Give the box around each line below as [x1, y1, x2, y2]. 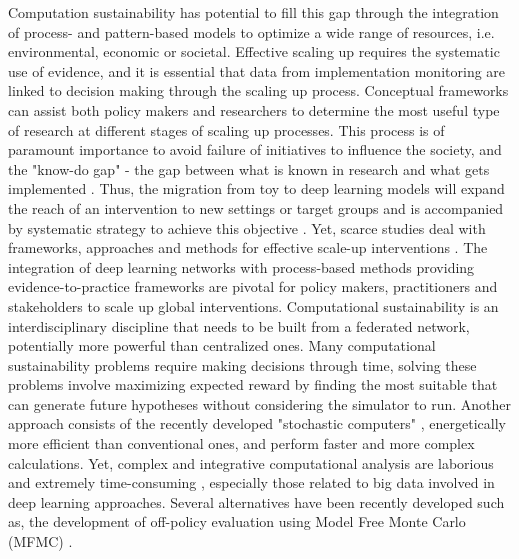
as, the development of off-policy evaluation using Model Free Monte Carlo [8, 511, 466, 532]
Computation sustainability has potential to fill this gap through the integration [8, 2, 499, 22]
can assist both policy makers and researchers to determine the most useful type [8, 99, 500, 120]
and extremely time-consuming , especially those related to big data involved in [8, 472, 495, 493]
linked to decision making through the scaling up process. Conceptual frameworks [8, 80, 509, 101]
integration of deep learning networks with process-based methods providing [8, 256, 475, 277]
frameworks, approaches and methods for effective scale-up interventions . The [8, 237, 488, 258]
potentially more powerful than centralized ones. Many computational [8, 335, 436, 356]
